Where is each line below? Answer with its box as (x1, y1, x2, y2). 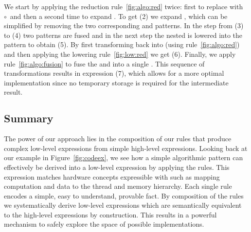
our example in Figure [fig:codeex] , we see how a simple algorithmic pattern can (4, 152, 243, 163)
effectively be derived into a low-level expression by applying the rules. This (4, 162, 230, 172)
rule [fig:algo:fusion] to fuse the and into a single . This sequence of (4, 58, 205, 68)
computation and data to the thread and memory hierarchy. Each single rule (4, 181, 232, 191)
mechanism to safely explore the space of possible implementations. (4, 219, 204, 229)
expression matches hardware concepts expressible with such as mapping (4, 171, 220, 182)
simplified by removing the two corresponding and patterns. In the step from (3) (4, 20, 244, 31)
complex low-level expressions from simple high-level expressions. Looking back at (4, 143, 248, 153)
